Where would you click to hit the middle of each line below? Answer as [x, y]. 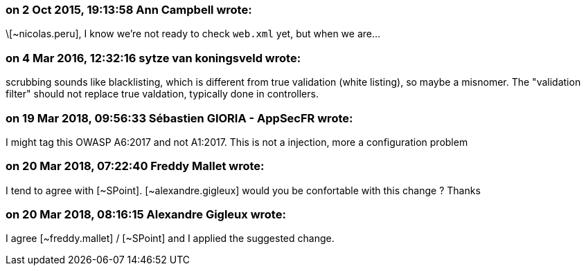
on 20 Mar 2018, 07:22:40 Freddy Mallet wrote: [135, 166]
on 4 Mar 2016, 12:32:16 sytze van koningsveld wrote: [153, 58]
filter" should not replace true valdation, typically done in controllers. [162, 94]
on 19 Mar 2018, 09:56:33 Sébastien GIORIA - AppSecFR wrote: [179, 118]
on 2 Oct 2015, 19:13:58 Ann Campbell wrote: [129, 10]
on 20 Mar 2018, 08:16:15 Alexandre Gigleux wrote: [146, 214]
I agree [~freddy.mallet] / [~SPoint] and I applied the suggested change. [170, 239]
